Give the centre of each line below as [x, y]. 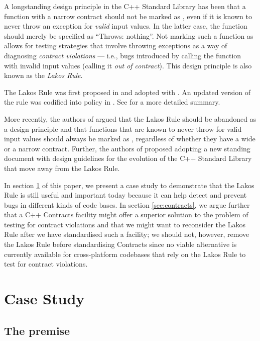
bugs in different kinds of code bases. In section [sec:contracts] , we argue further [127, 204]
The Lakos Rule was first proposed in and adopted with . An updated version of [127, 92]
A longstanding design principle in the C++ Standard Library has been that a [125, 6]
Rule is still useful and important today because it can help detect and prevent [125, 195]
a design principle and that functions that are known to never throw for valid [123, 129]
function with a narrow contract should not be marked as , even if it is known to [128, 16]
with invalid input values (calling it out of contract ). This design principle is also [128, 65]
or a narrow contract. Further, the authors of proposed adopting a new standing [127, 148]
